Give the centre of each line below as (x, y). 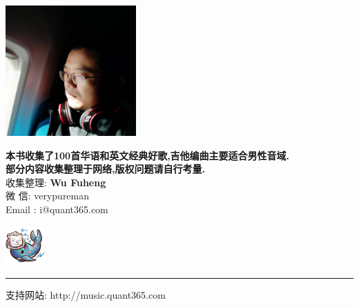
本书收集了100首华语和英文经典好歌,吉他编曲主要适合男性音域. (148, 155)
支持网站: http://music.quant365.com (86, 294)
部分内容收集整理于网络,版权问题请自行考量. (105, 169)
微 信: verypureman (48, 196)
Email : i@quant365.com (57, 209)
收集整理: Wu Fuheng (56, 182)
